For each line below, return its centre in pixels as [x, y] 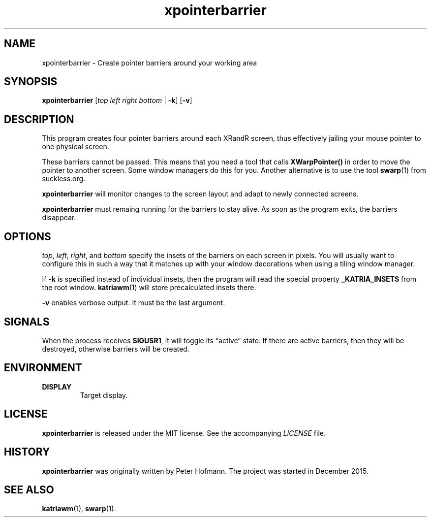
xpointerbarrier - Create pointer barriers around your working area [150, 63]
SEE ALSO [29, 489]
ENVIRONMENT [43, 368]
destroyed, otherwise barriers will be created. [116, 349]
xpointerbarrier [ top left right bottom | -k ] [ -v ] [117, 100]
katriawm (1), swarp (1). [79, 509]
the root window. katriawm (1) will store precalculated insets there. [149, 288]
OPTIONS [28, 236]
